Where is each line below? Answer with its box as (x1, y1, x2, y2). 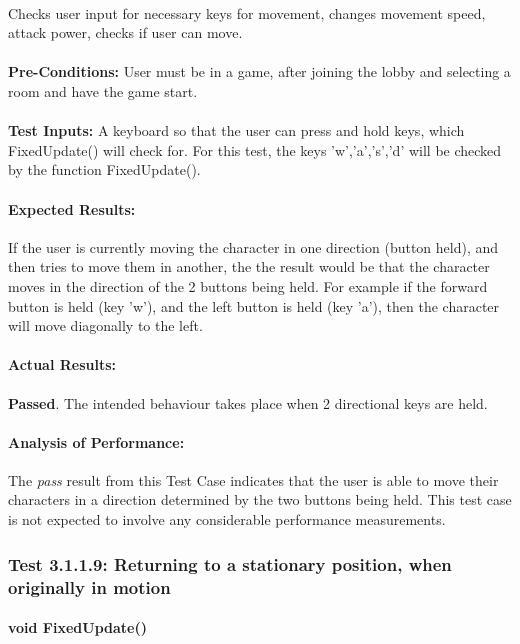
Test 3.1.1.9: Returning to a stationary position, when (8, 551, 452, 576)
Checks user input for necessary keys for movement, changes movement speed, (8, 2, 486, 23)
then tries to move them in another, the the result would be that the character (8, 256, 490, 277)
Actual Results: (8, 354, 117, 375)
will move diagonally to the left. (8, 315, 203, 336)
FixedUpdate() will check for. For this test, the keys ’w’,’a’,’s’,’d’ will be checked (8, 139, 502, 160)
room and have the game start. (8, 80, 198, 101)
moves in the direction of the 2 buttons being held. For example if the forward (8, 275, 488, 296)
